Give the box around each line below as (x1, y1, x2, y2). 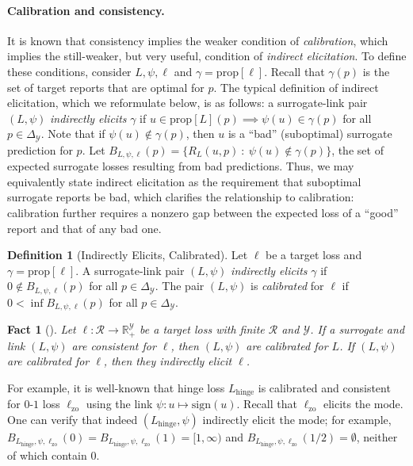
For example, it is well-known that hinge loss (7, 379, 225, 395)
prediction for (7, 141, 73, 158)
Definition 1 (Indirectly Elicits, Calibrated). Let (7, 246, 248, 263)
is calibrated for (250, 277, 324, 294)
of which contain (7, 447, 87, 464)
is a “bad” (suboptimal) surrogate (228, 125, 392, 142)
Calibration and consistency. (7, 2, 165, 18)
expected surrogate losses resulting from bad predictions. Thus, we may (7, 158, 354, 174)
